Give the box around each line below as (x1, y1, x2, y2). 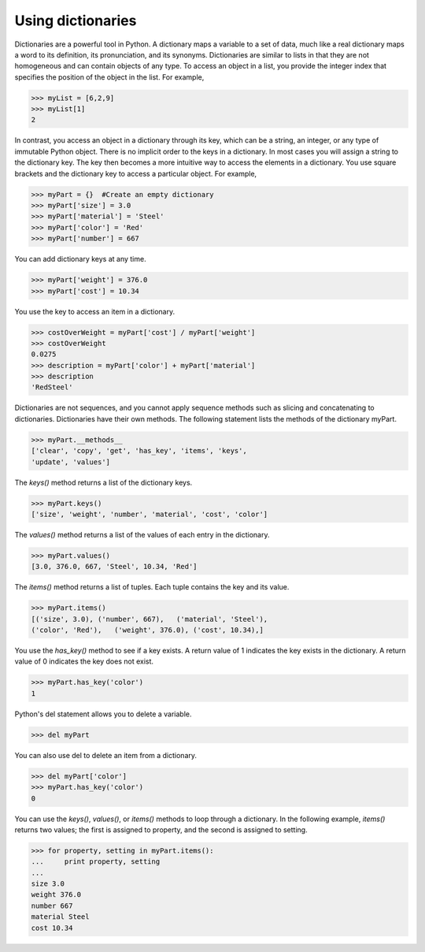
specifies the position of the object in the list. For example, (14, 72, 205, 82)
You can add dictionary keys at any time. (14, 255, 146, 264)
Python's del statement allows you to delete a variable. (14, 709, 192, 719)
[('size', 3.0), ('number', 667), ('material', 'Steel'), (31, 615, 268, 623)
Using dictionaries (14, 12, 137, 29)
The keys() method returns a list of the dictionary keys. (14, 478, 193, 487)
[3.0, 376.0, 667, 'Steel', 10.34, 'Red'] (31, 562, 198, 571)
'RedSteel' (31, 383, 73, 392)
